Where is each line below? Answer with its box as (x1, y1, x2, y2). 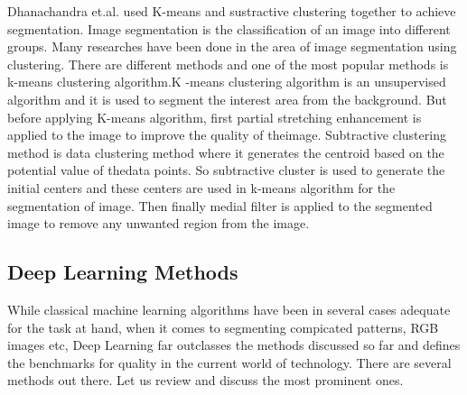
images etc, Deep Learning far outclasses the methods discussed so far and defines (7, 335, 461, 354)
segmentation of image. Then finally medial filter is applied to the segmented (7, 196, 433, 215)
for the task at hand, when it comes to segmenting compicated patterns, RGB (7, 317, 439, 336)
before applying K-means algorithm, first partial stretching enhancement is (7, 107, 422, 126)
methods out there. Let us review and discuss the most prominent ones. (7, 371, 404, 390)
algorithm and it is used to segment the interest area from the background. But (7, 89, 447, 108)
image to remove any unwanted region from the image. (7, 214, 310, 233)
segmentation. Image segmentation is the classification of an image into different (7, 19, 451, 38)
